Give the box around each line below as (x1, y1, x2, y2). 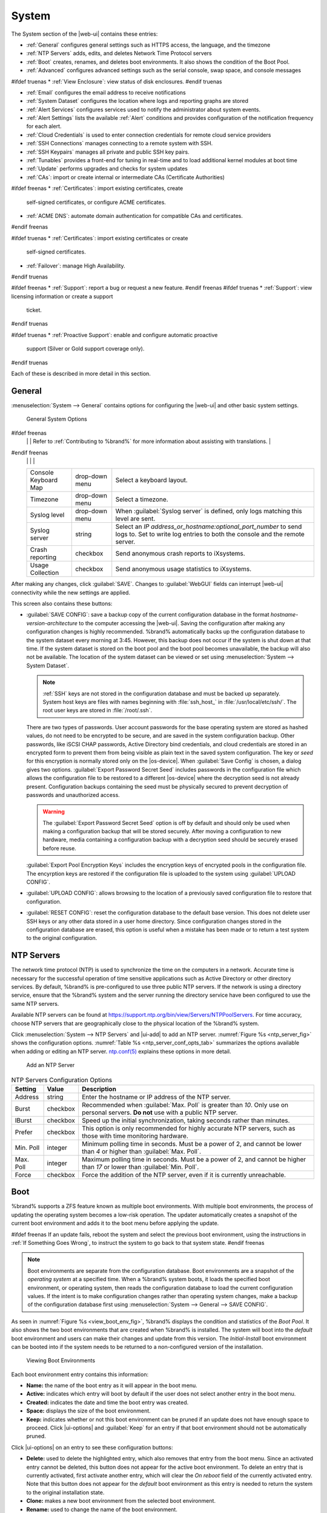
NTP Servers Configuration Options (11, 1075, 113, 1084)
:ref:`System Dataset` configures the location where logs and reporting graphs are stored (26, 97, 248, 105)
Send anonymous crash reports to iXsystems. (115, 550, 245, 558)
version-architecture (26, 619, 78, 626)
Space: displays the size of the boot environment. (26, 1407, 151, 1414)
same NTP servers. (11, 1000, 59, 1007)
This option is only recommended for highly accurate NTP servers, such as (82, 1124, 296, 1132)
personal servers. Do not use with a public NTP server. (82, 1108, 238, 1117)
